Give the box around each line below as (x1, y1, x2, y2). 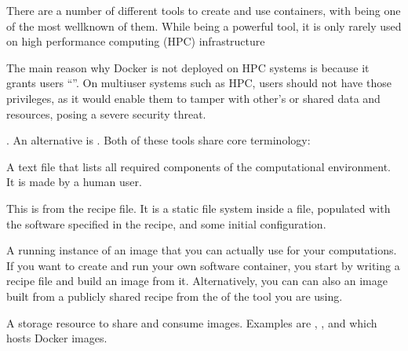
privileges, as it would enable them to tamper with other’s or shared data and (6, 90, 381, 106)
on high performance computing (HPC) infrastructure (6, 33, 265, 49)
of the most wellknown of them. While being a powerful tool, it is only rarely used (6, 17, 402, 34)
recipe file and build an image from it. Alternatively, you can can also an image (6, 272, 388, 289)
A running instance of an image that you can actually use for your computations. (6, 242, 397, 258)
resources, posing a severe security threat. (6, 105, 206, 122)
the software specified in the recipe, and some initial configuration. (6, 215, 326, 232)
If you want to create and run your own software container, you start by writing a (6, 257, 400, 273)
